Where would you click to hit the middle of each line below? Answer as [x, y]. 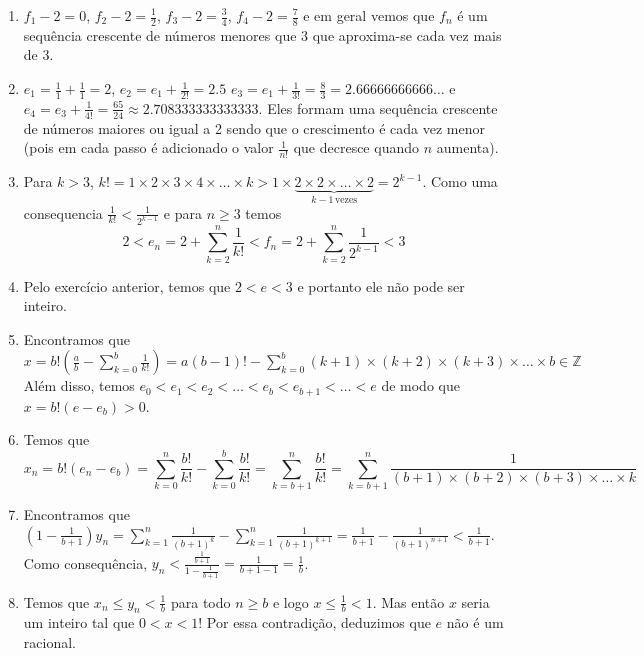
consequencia [63, 212]
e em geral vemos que [369, 15]
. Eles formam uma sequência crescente [378, 107]
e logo [290, 601]
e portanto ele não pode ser [381, 285]
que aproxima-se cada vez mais [407, 34]
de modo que [420, 385]
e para [182, 212]
